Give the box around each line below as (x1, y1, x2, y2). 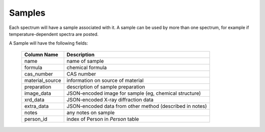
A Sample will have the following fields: (9, 40, 88, 46)
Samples (9, 7, 46, 18)
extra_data (24, 103, 49, 109)
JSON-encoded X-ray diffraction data (66, 96, 154, 103)
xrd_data (24, 96, 45, 103)
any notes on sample (66, 109, 115, 116)
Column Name (24, 51, 58, 58)
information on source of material (66, 77, 144, 83)
